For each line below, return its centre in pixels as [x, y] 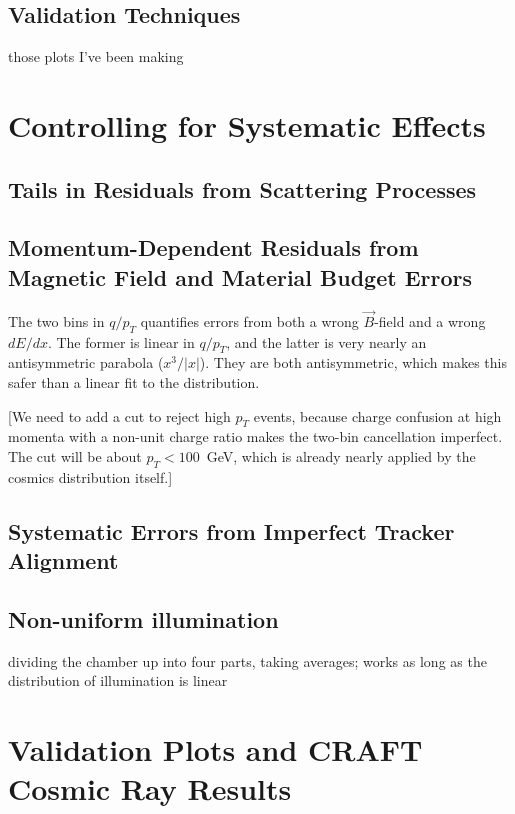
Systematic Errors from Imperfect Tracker [231, 530]
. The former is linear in [121, 341]
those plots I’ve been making [96, 56]
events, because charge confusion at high [377, 415]
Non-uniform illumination [143, 618]
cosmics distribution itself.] [90, 476]
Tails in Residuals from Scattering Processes [242, 188]
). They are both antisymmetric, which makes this [353, 362]
